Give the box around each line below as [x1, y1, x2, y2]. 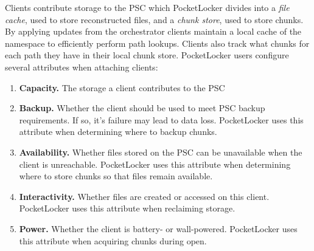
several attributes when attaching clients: [5, 60, 158, 73]
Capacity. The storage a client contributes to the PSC [19, 81, 225, 94]
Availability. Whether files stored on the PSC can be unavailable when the [19, 145, 302, 158]
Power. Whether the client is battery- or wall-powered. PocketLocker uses [19, 222, 298, 235]
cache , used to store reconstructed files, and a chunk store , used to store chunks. [5, 13, 304, 26]
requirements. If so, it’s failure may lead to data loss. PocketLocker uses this [19, 113, 304, 126]
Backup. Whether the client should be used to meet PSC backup [19, 101, 265, 114]
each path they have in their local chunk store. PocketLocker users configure [5, 49, 289, 61]
